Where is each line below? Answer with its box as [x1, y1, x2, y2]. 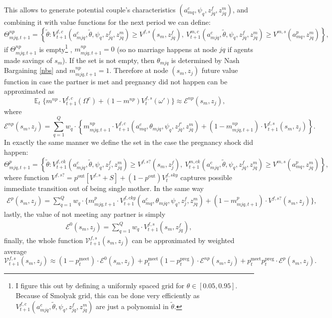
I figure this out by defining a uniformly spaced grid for [15, 280, 185, 291]
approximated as [4, 86, 55, 96]
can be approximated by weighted [132, 235, 235, 245]
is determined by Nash [171, 55, 240, 65]
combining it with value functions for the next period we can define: [4, 17, 211, 27]
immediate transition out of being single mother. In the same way [4, 183, 204, 193]
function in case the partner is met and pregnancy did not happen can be [4, 76, 227, 86]
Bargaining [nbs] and [4, 65, 67, 75]
